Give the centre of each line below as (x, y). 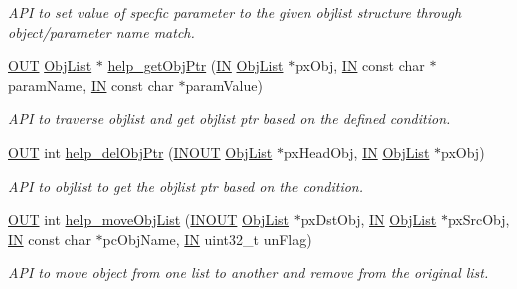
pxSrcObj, (478, 219)
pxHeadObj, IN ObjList (356, 151)
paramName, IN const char (91, 84)
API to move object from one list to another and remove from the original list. (248, 272)
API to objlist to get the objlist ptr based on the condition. (186, 185)
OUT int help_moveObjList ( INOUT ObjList (148, 219)
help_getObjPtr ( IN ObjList (195, 65)
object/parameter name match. (101, 31)
